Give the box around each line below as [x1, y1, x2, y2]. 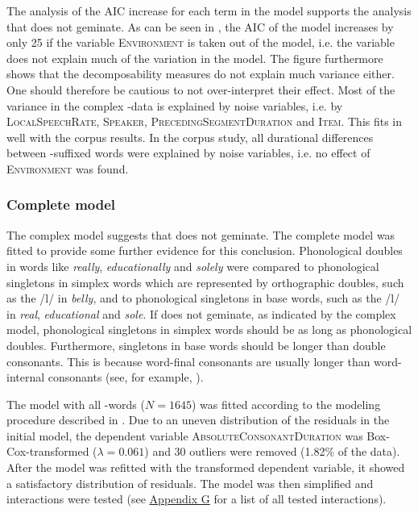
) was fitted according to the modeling [191, 395, 381, 412]
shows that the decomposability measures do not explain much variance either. [6, 65, 395, 82]
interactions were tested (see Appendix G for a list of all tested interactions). [6, 490, 387, 507]
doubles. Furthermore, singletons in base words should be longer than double [6, 336, 386, 353]
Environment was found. [6, 160, 129, 177]
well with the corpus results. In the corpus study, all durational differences [6, 128, 374, 145]
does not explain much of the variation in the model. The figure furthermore [6, 49, 383, 66]
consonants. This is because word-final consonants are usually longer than [6, 352, 370, 369]
